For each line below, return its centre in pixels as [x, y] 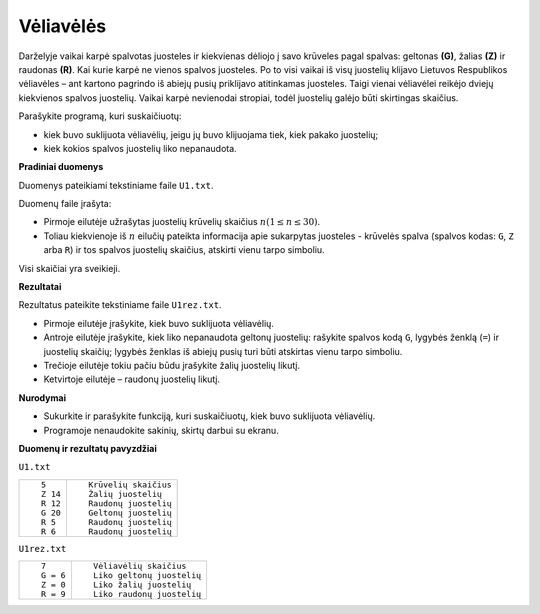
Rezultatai [40, 287]
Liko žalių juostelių [142, 585]
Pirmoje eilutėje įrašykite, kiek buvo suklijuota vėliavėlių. [159, 323]
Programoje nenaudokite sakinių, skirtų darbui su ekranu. [161, 430]
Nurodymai [42, 397]
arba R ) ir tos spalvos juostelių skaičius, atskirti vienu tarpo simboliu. [184, 250]
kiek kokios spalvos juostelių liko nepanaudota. [140, 148]
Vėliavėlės [62, 26]
